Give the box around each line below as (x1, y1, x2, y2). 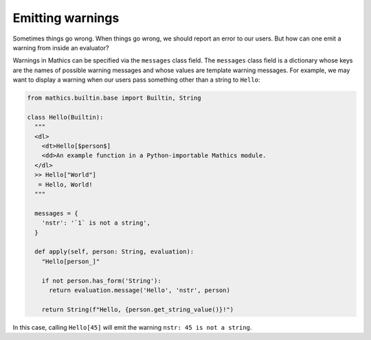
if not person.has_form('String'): (41, 277, 161, 284)
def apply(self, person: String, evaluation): (34, 248, 194, 256)
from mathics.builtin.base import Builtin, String (27, 94, 202, 102)
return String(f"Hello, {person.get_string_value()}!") (41, 306, 234, 313)
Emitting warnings (12, 10, 120, 25)
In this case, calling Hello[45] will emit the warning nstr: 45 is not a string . (12, 323, 252, 331)
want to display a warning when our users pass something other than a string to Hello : (12, 76, 260, 84)
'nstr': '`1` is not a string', (41, 219, 151, 227)
